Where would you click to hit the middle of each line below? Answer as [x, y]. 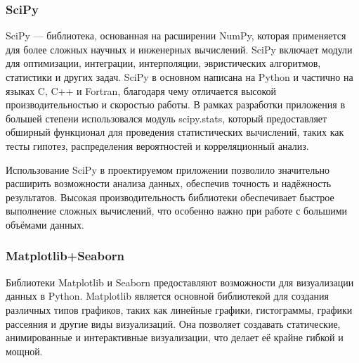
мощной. [24, 351]
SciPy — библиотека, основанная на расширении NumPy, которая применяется [176, 36]
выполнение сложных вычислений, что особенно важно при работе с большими [177, 211]
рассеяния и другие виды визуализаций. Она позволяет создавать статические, [173, 323]
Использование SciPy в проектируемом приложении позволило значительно [168, 169]
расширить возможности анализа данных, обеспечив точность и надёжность [169, 183]
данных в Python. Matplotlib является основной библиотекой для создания [167, 296]
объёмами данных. [45, 224]
